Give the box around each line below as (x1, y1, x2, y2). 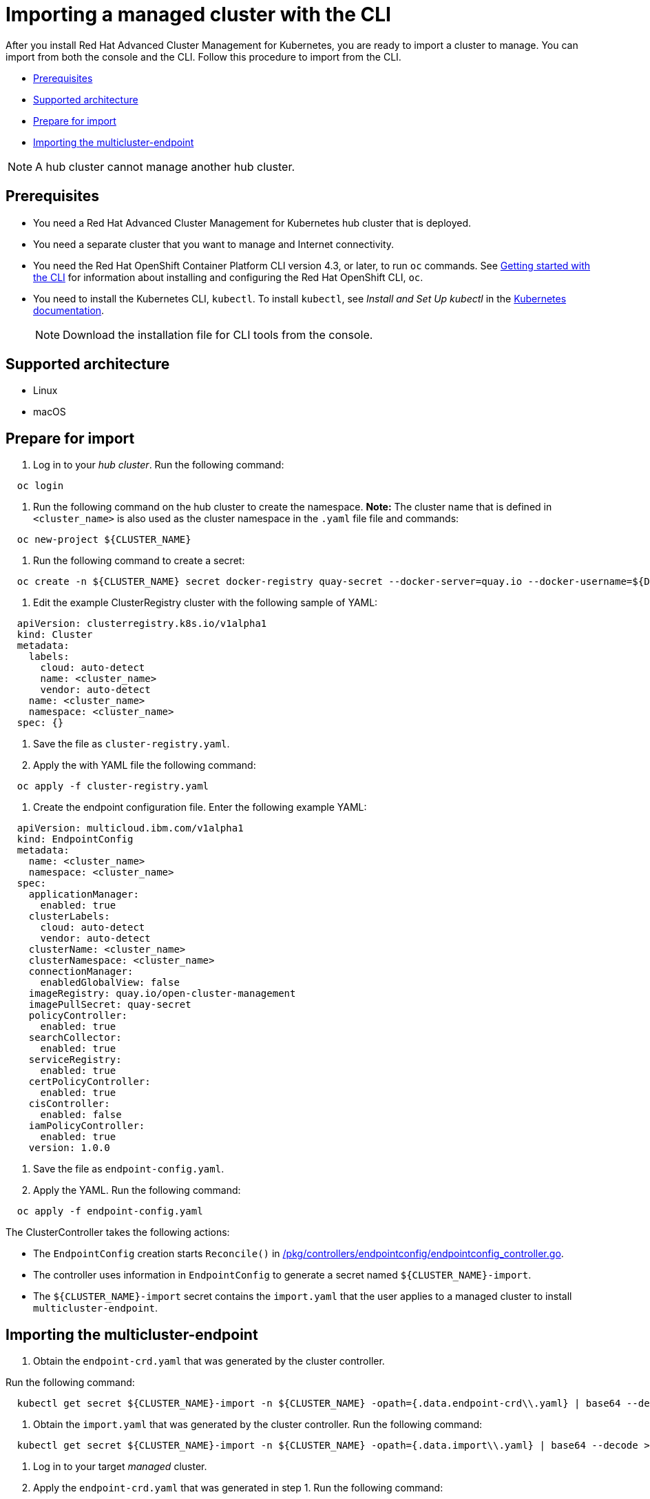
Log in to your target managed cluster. (33, 1460, 207, 1473)
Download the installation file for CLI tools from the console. (63, 327, 373, 342)
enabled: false (40, 1109, 122, 1121)
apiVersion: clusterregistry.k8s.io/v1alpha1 (17, 618, 267, 630)
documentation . (33, 304, 105, 316)
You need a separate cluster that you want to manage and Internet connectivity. (33, 238, 395, 250)
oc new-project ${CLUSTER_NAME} (17, 534, 191, 546)
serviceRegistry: (28, 1054, 122, 1066)
